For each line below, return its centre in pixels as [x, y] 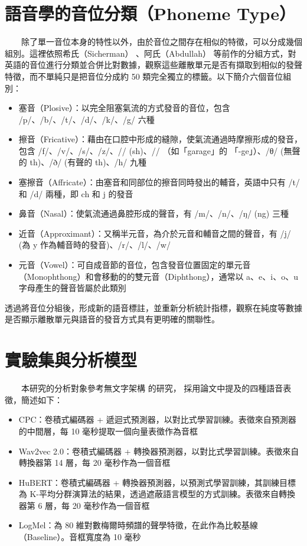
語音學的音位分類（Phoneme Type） [150, 13]
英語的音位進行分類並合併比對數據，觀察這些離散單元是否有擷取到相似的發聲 [153, 65]
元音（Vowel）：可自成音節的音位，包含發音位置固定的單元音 [135, 265]
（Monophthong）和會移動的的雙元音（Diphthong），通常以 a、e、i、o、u [158, 276]
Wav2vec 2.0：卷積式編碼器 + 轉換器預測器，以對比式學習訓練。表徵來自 [159, 451]
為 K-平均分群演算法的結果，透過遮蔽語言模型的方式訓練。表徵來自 [149, 494]
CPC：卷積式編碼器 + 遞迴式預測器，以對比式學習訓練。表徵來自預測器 [157, 419]
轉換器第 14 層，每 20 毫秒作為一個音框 [94, 462]
